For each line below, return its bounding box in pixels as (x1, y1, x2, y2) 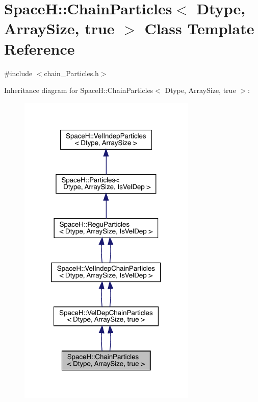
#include (4, 67, 33, 78)
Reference (4, 38, 75, 59)
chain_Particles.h (44, 67, 99, 78)
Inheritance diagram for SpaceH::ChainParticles (4, 85, 153, 96)
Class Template (144, 18, 254, 39)
